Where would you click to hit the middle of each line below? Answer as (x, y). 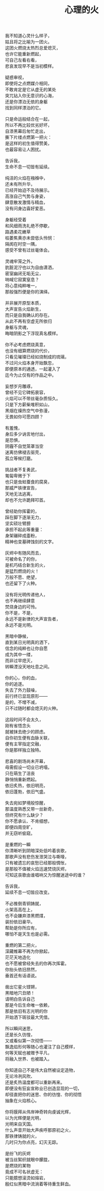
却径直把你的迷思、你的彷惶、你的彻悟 (43, 1095)
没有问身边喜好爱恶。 (26, 208)
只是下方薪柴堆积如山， (28, 405)
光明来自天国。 (20, 1124)
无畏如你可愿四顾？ (24, 417)
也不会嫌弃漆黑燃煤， (26, 916)
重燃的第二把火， (22, 945)
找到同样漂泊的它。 (24, 108)
